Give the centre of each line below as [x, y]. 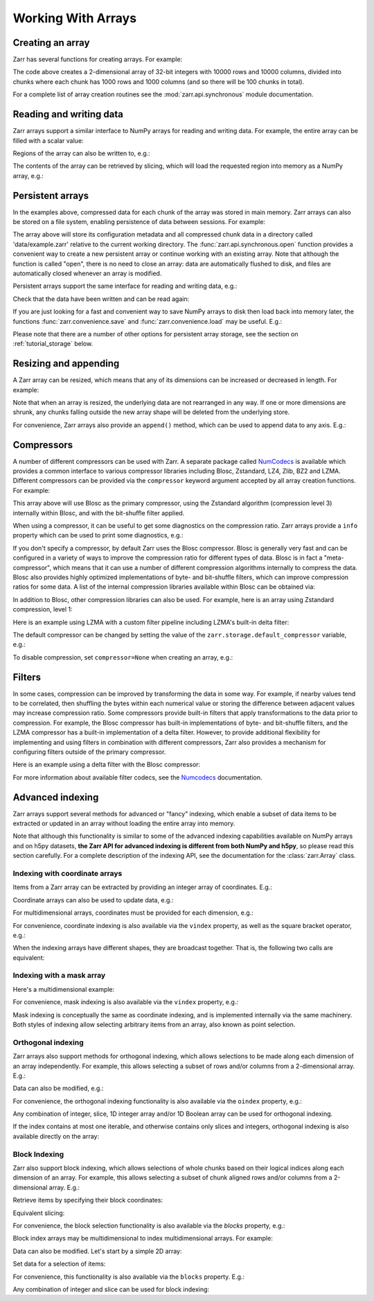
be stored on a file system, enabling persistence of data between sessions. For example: [139, 222]
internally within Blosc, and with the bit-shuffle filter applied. [99, 512]
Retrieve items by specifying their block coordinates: [88, 1200]
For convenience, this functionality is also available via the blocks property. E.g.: [129, 1277]
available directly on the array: [56, 1136]
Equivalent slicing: [39, 1213]
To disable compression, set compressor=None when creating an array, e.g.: [123, 657]
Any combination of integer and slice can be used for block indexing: [111, 1289]
